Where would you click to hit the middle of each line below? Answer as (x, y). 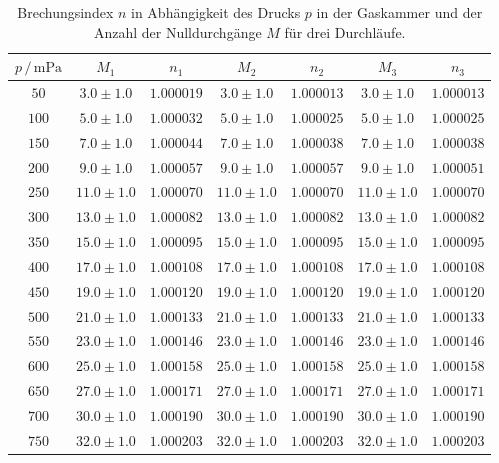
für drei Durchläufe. (345, 31)
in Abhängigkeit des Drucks (216, 12)
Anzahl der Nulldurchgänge (177, 31)
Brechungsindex (65, 12)
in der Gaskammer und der (399, 12)
